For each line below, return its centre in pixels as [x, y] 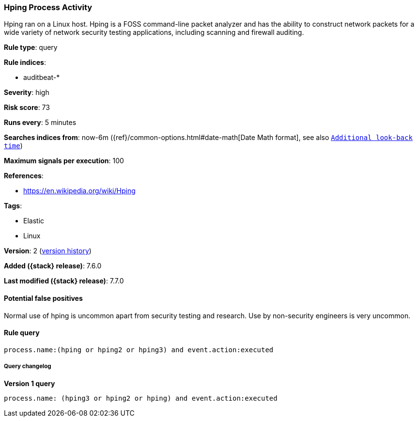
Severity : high [27, 93]
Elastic [34, 221]
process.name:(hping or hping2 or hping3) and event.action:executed [139, 350]
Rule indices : [25, 62]
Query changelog [28, 366]
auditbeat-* [42, 78]
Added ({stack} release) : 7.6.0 [53, 266]
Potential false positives [43, 298]
